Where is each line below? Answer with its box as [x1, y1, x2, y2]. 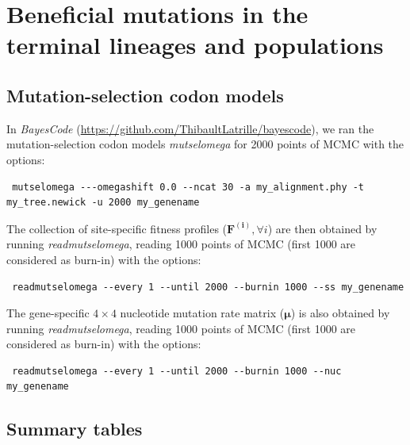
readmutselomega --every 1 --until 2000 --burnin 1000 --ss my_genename [12, 281, 404, 293]
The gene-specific [6, 305, 90, 321]
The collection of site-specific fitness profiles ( [6, 220, 228, 236]
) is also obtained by [290, 305, 390, 321]
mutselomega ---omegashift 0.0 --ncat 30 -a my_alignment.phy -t [12, 181, 365, 193]
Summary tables [6, 416, 143, 441]
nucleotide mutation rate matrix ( [120, 305, 285, 321]
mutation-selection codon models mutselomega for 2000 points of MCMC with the [6, 136, 404, 152]
